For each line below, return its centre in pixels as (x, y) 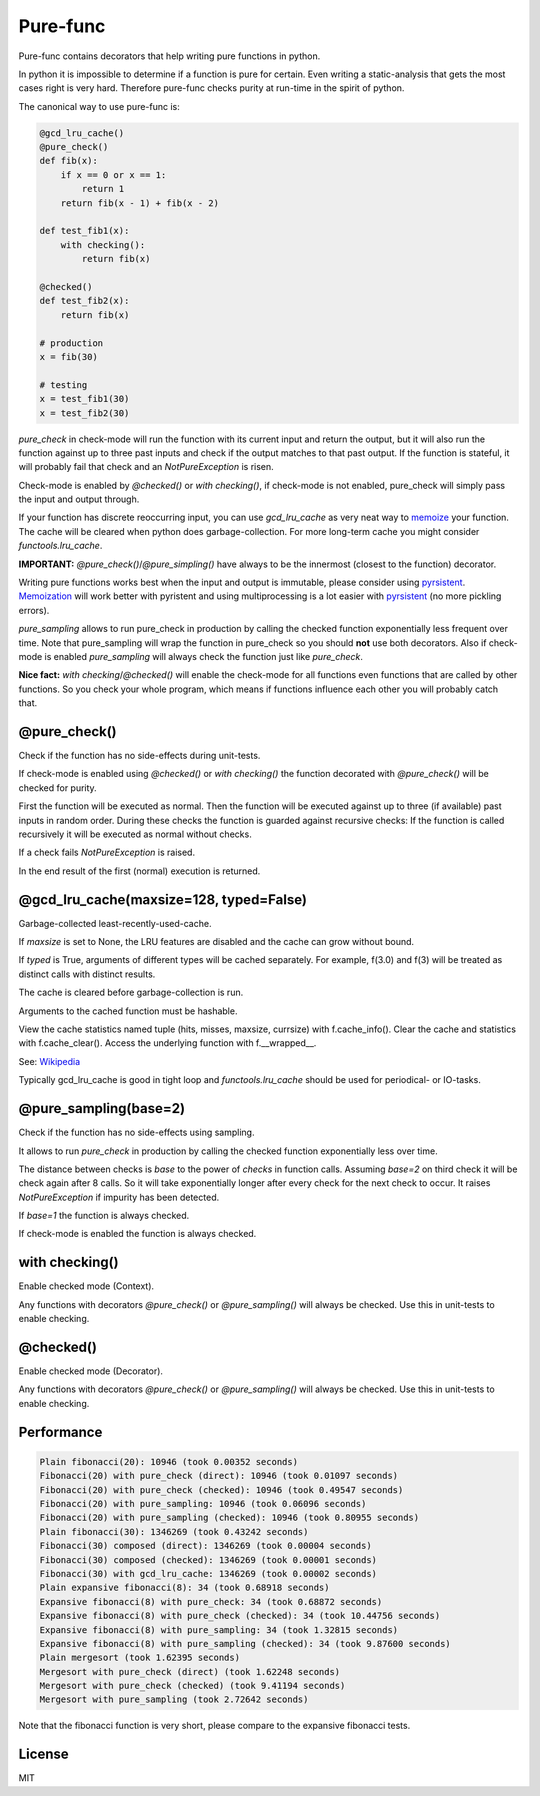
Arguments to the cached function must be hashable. (128, 1011)
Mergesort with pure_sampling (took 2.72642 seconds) (174, 1699)
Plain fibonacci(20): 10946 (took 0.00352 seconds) (169, 1461)
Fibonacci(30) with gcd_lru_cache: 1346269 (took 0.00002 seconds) (208, 1573)
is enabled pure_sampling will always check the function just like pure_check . (204, 656)
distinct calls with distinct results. (87, 974)
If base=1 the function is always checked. (104, 1216)
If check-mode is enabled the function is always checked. (137, 1234)
